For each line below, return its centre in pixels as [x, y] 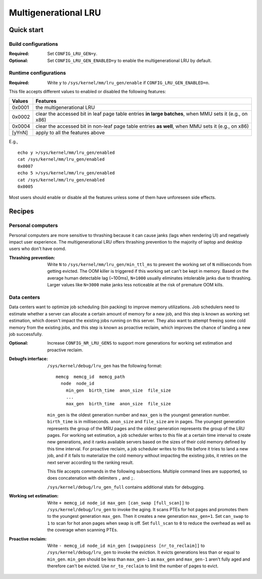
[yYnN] [20, 132]
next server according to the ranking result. [90, 462]
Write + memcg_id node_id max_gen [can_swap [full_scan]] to [118, 503]
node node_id [78, 384]
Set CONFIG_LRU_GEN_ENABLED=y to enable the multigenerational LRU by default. [130, 60]
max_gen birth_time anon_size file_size [118, 404]
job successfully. [26, 334]
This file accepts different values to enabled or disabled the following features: [88, 92]
